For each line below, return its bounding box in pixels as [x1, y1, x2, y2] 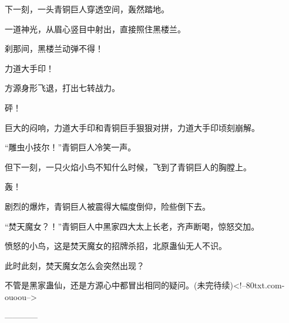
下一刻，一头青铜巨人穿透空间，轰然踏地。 [5, 3, 169, 15]
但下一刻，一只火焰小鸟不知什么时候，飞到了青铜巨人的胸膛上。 [5, 160, 251, 173]
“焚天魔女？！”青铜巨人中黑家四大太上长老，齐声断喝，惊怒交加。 [5, 220, 260, 232]
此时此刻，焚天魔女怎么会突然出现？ [5, 259, 144, 271]
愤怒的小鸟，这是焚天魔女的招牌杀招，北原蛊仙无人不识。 [5, 240, 227, 252]
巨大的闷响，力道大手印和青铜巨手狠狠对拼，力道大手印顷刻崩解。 [5, 121, 260, 133]
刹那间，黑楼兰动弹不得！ [5, 42, 103, 55]
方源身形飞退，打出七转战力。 [5, 82, 120, 94]
